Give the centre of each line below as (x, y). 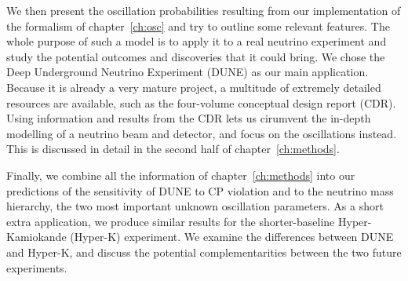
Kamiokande (36, 237)
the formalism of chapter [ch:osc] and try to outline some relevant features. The (198, 26)
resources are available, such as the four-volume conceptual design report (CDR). (201, 102)
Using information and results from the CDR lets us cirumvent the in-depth (189, 118)
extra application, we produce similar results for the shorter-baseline (171, 221)
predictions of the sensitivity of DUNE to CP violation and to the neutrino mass (200, 190)
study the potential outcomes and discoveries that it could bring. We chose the (196, 56)
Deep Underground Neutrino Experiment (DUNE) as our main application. (188, 72)
